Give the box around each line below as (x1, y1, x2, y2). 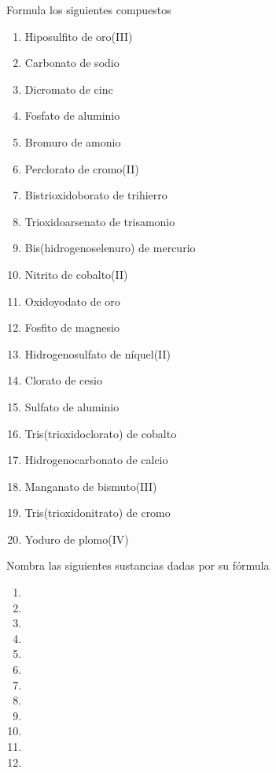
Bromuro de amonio (24, 133, 121, 150)
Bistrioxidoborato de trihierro (24, 187, 167, 203)
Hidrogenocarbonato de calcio (24, 452, 168, 468)
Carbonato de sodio (24, 54, 120, 71)
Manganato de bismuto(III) (24, 478, 157, 494)
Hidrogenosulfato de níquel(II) (24, 345, 171, 362)
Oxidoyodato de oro (24, 292, 120, 309)
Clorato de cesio (24, 372, 102, 388)
